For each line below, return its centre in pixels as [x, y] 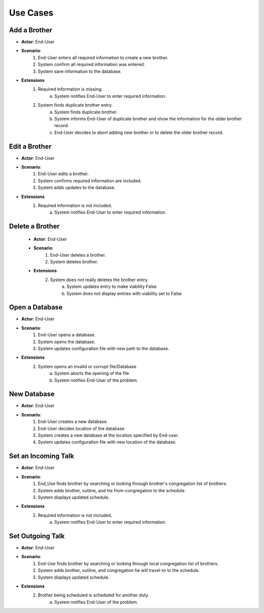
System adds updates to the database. [77, 188]
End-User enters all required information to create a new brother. [103, 57]
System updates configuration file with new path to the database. [104, 349]
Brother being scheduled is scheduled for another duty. [94, 595]
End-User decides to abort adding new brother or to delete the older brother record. [139, 132]
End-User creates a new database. [73, 422]
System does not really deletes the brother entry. [99, 280]
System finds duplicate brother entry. [75, 105]
